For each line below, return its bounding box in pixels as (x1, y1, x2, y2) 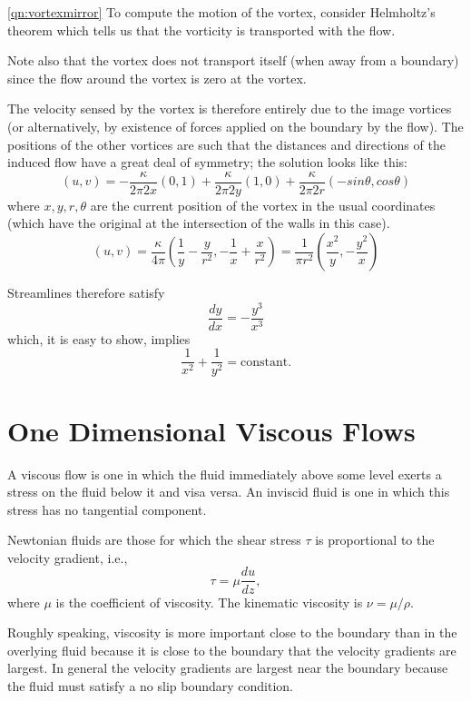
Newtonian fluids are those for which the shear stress (7, 530, 301, 549)
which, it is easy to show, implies (7, 329, 191, 348)
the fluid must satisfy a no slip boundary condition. (7, 676, 294, 695)
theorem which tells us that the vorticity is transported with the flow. (7, 20, 396, 39)
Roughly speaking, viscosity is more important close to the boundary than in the (7, 623, 457, 642)
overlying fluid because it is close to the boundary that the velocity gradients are (7, 640, 456, 659)
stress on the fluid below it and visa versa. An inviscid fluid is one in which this (7, 482, 450, 501)
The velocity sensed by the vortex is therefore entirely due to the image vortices (7, 99, 452, 118)
